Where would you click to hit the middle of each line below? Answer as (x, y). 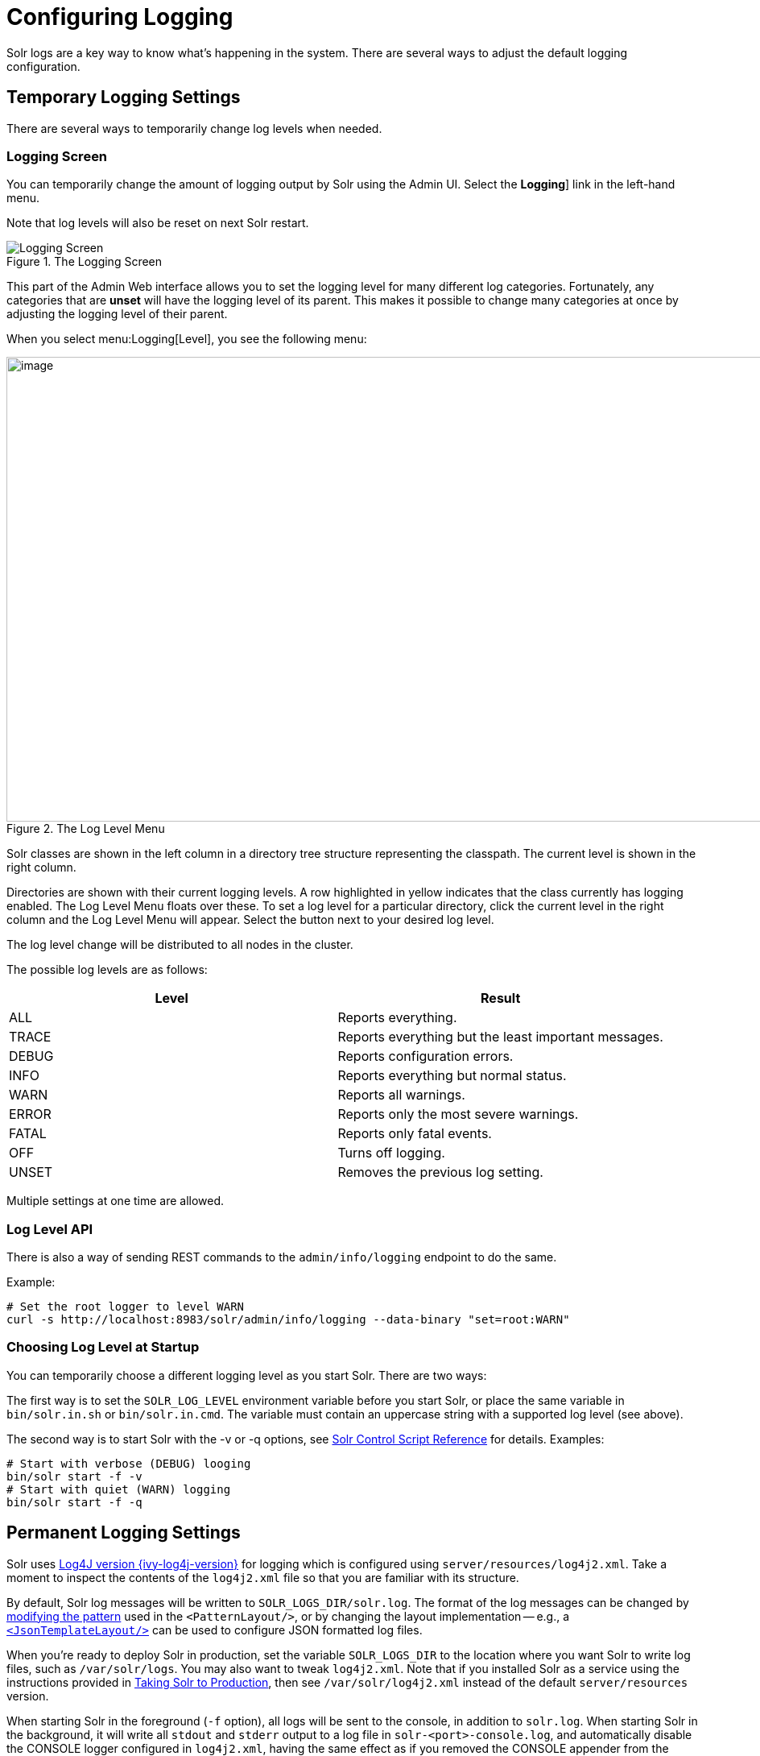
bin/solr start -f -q (74, 1502)
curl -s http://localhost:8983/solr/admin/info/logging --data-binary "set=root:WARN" (288, 1320)
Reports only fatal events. (415, 1134)
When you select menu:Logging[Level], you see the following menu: (187, 339)
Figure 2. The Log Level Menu (86, 829)
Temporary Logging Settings (124, 97)
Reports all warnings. (401, 1095)
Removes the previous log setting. (440, 1172)
